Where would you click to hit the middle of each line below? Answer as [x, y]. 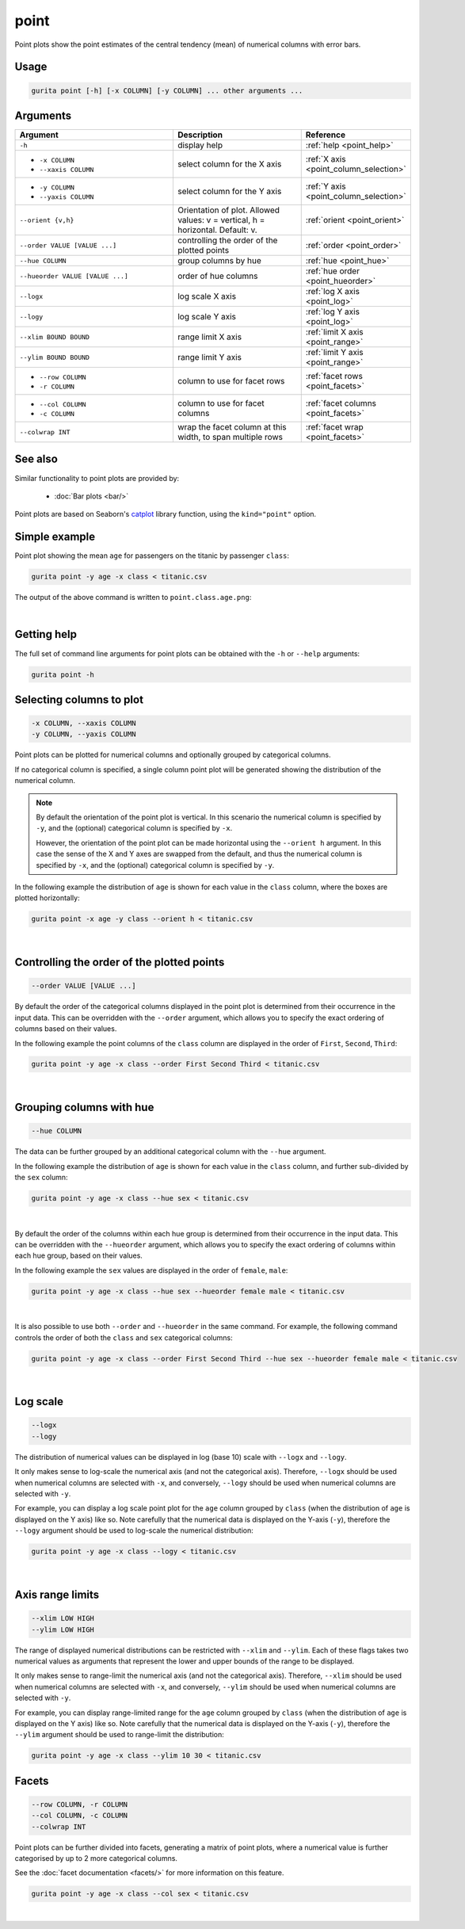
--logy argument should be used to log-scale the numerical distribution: [134, 1530]
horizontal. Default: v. [217, 230]
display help [200, 145]
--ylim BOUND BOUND [55, 357]
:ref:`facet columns [341, 403]
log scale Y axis [207, 317]
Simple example [55, 537]
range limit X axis [209, 337]
